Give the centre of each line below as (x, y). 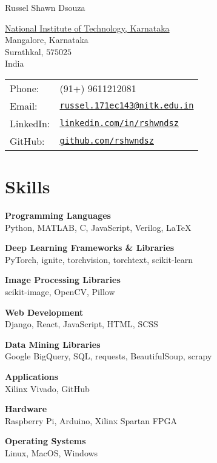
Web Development (44, 312)
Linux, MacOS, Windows (52, 453)
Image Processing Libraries (63, 280)
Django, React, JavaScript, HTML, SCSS (82, 324)
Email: (24, 105)
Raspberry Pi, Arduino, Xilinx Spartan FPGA (91, 420)
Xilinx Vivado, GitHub (47, 388)
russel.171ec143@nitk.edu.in (127, 106)
